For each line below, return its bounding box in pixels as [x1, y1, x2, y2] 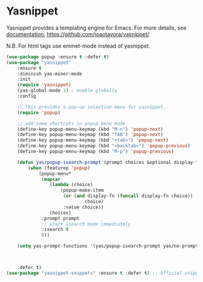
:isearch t [41, 227, 69, 233]
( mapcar [41, 176, 61, 182]
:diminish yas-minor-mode [17, 70, 83, 77]
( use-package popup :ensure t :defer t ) [6, 54, 110, 60]
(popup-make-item [60, 187, 104, 193]
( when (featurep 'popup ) [28, 164, 91, 171]
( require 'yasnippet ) [17, 82, 71, 88]
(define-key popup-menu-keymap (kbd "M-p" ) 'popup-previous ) [17, 149, 174, 155]
